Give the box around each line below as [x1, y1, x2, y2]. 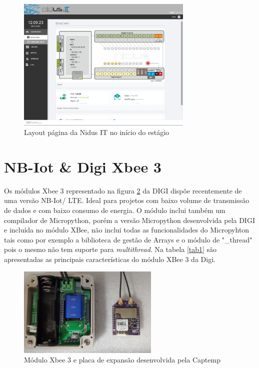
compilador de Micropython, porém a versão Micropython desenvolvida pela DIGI [4, 214, 255, 225]
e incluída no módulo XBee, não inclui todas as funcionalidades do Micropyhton [4, 224, 249, 235]
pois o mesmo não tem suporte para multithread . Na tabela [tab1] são [4, 244, 217, 254]
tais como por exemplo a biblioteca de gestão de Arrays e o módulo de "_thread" [4, 234, 252, 244]
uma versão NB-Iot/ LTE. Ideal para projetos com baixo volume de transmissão [4, 195, 249, 205]
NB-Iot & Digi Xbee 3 [4, 156, 161, 176]
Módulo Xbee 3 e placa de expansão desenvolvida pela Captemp [24, 354, 220, 365]
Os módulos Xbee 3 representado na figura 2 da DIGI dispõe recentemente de [4, 185, 242, 195]
